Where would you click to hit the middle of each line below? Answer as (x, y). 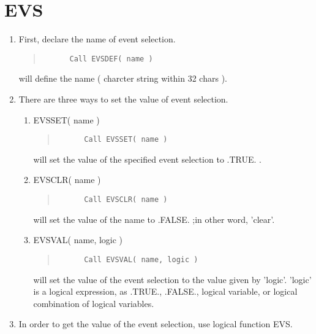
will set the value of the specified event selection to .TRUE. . (147, 159)
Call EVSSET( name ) (126, 140)
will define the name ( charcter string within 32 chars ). (123, 78)
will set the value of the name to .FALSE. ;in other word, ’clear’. (154, 219)
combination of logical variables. (94, 303)
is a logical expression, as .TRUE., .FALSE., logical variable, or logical (165, 291)
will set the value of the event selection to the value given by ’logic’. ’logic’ (172, 279)
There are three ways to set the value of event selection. (123, 99)
